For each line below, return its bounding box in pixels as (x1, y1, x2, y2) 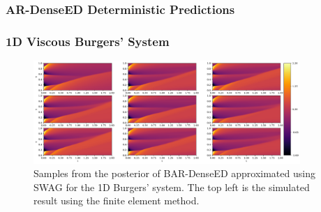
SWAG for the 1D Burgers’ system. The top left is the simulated (33, 179, 310, 194)
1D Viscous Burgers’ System (6, 32, 170, 50)
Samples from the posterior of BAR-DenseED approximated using (33, 166, 315, 181)
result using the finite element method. (33, 193, 200, 208)
